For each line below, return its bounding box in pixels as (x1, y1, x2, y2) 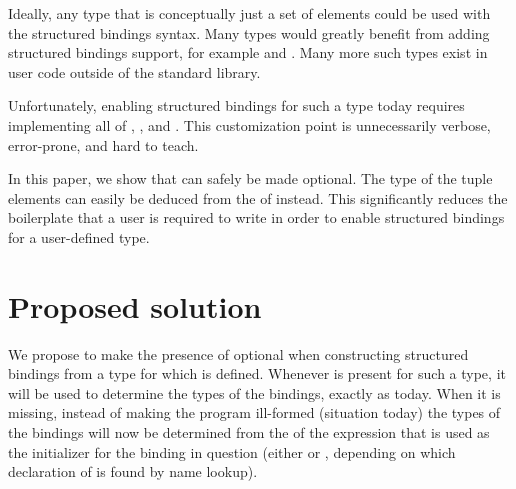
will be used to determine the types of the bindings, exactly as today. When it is (8, 382, 501, 403)
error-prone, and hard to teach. (8, 134, 199, 155)
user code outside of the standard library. (8, 61, 261, 82)
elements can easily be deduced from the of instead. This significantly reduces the (8, 187, 508, 208)
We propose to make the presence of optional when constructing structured (8, 343, 469, 364)
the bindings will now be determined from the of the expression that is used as (8, 422, 490, 443)
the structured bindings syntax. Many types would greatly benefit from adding (8, 22, 490, 43)
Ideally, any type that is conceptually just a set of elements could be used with (8, 3, 491, 23)
